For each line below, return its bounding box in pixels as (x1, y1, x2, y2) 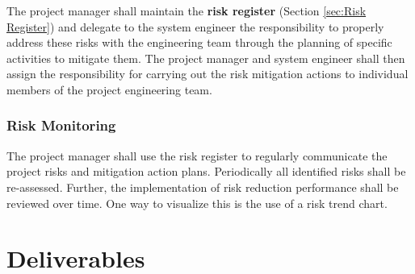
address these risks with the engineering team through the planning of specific (6, 34, 392, 51)
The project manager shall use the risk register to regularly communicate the (6, 147, 388, 164)
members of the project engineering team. (6, 81, 212, 98)
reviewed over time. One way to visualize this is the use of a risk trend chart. (6, 194, 388, 211)
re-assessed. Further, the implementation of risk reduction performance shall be (6, 178, 399, 195)
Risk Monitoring (6, 115, 116, 135)
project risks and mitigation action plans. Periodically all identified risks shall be (6, 163, 406, 180)
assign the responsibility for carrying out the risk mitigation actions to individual (6, 65, 409, 82)
